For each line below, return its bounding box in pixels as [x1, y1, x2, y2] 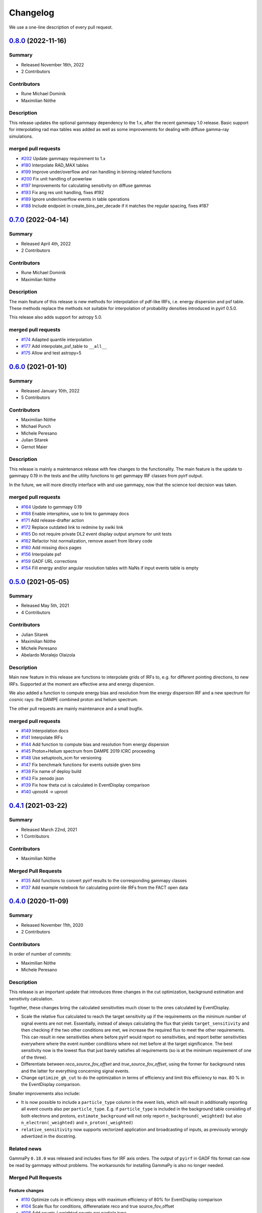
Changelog [9, 7, 54, 18]
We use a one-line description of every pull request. [9, 24, 113, 30]
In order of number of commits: [9, 951, 72, 957]
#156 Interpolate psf [21, 551, 62, 557]
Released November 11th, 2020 [21, 922, 83, 928]
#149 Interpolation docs [21, 728, 69, 734]
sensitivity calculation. [9, 996, 54, 1001]
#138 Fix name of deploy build [21, 769, 82, 774]
